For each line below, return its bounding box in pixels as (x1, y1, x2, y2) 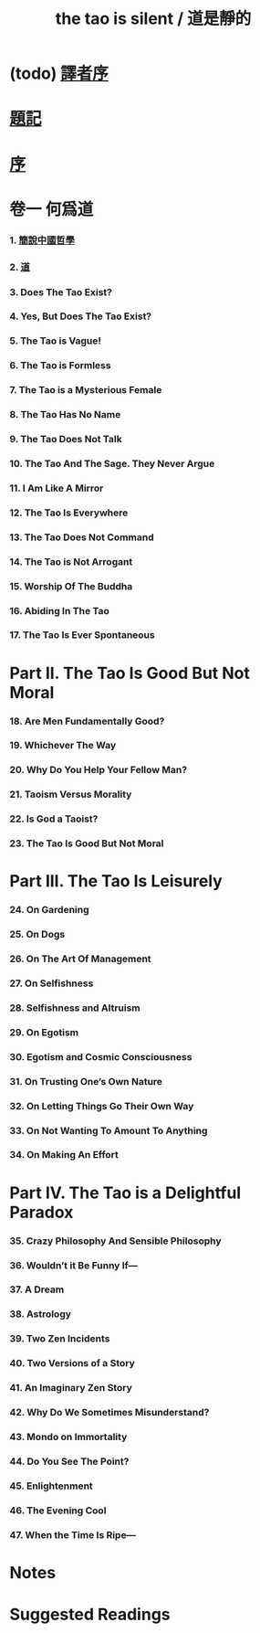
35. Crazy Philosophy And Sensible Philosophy (9, 1235, 222, 1247)
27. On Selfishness (9, 977, 94, 990)
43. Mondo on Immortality (9, 1430, 128, 1443)
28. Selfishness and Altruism (9, 1002, 141, 1014)
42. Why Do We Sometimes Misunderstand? (9, 1406, 210, 1419)
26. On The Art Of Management (9, 952, 152, 965)
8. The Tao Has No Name (9, 408, 121, 421)
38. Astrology (9, 1308, 71, 1320)
